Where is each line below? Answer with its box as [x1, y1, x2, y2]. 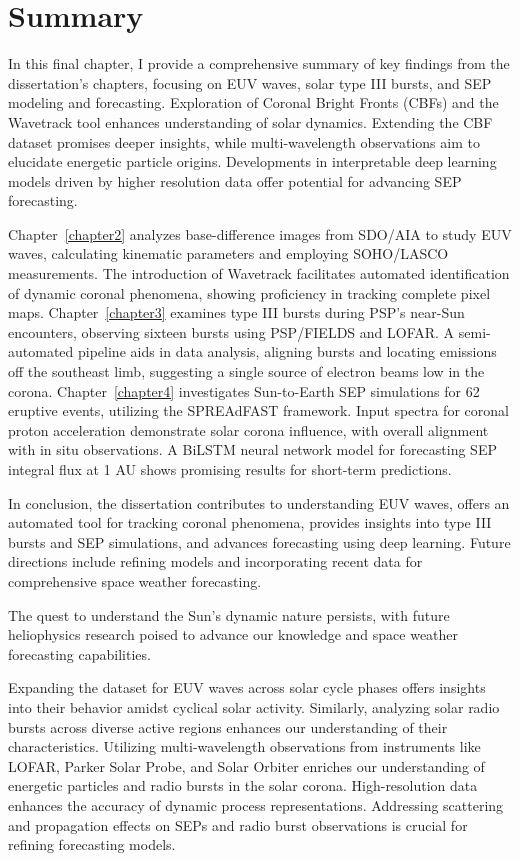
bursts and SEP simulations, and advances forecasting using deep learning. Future [8, 531, 511, 552]
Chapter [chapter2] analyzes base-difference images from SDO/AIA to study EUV [8, 223, 512, 244]
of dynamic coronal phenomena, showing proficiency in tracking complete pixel [8, 282, 491, 303]
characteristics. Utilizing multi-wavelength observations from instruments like [8, 736, 481, 757]
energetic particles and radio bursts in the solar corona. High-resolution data [8, 775, 478, 796]
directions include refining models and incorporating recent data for [8, 551, 423, 572]
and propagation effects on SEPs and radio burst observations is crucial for [8, 814, 468, 835]
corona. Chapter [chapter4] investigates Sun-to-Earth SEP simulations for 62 [8, 380, 480, 401]
